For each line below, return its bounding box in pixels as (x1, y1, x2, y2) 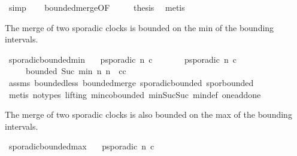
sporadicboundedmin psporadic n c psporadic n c (8, 53, 237, 65)
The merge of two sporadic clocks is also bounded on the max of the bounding (5, 108, 292, 121)
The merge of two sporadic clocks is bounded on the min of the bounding (5, 21, 274, 33)
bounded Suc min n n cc (25, 65, 126, 77)
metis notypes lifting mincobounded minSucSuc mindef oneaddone (8, 88, 261, 100)
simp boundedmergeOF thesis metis (8, 1, 185, 13)
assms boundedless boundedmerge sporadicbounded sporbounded (8, 76, 254, 88)
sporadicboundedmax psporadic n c (8, 140, 154, 152)
